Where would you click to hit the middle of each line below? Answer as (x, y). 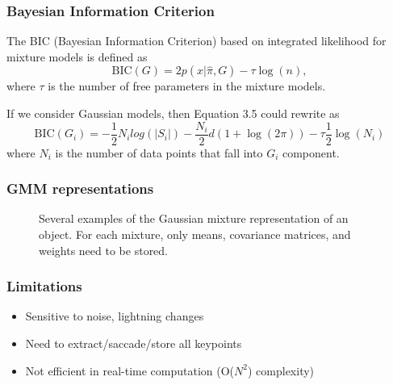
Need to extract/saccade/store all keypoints (134, 343)
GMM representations (80, 188)
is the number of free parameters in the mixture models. (187, 86)
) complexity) (281, 370)
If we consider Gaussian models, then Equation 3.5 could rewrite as (173, 113)
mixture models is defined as (77, 56)
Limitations (44, 286)
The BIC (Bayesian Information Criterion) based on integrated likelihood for (196, 41)
